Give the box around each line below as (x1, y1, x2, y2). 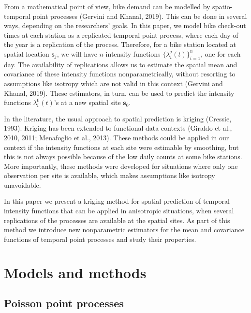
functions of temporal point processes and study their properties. (4, 234, 196, 244)
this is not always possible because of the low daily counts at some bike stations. (4, 151, 242, 162)
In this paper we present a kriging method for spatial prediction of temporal (4, 196, 230, 206)
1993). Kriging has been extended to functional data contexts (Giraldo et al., (4, 123, 232, 133)
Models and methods (4, 262, 147, 282)
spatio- (212, 1, 233, 11)
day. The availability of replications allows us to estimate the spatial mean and (4, 59, 237, 69)
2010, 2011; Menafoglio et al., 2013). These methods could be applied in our (4, 132, 229, 142)
